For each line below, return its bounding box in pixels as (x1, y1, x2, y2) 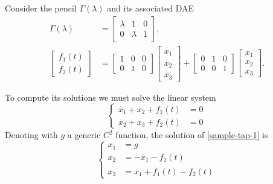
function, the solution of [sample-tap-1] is (115, 128, 268, 141)
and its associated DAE (107, 2, 194, 14)
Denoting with (5, 128, 58, 141)
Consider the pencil (5, 2, 77, 14)
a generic (67, 128, 101, 141)
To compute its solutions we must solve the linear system (5, 90, 216, 103)
